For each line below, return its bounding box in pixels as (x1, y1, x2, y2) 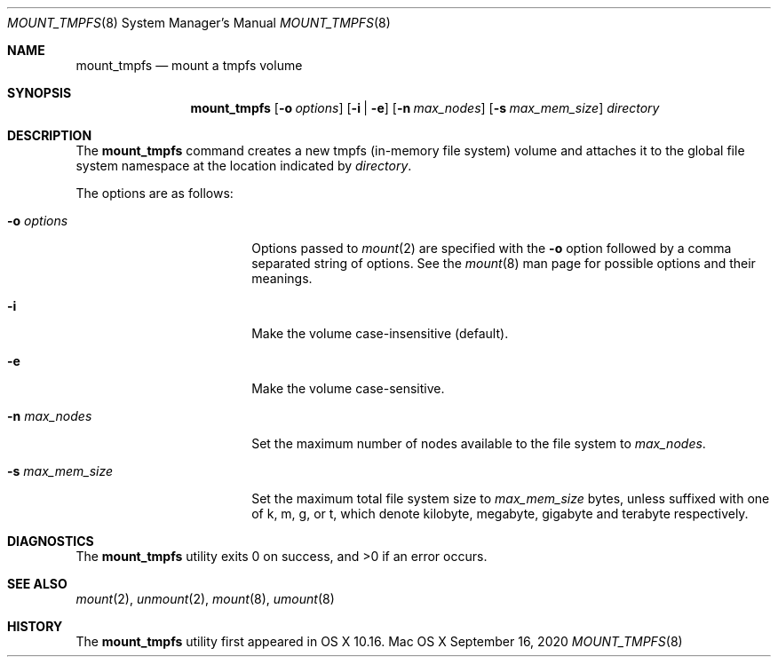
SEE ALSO (7, 576, 67, 591)
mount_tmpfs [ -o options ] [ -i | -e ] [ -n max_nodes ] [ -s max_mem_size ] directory (190, 100, 660, 115)
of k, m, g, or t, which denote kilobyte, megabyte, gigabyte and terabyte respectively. (251, 506, 749, 521)
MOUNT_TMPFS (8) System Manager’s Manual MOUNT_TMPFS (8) (7, 15, 391, 30)
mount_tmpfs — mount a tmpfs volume (75, 58, 303, 73)
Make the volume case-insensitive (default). (251, 326, 509, 341)
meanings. (251, 271, 313, 286)
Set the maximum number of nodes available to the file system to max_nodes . (251, 436, 706, 451)
